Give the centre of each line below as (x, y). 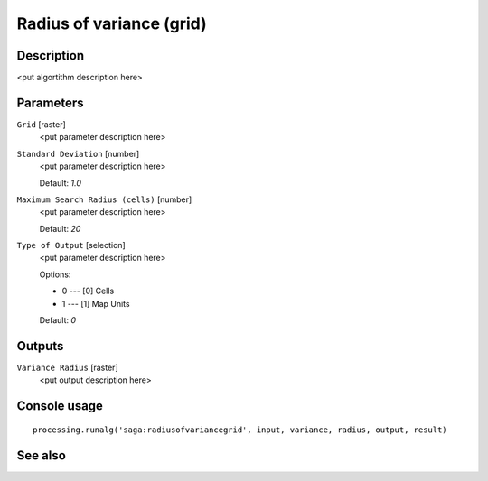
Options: (55, 274)
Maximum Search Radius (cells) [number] (104, 199)
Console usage (60, 406)
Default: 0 (58, 320)
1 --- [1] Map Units (96, 303)
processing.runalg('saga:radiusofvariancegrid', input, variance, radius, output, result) (240, 430)
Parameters (50, 102)
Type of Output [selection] (71, 245)
